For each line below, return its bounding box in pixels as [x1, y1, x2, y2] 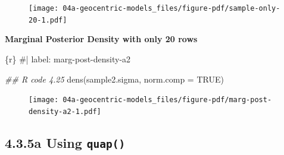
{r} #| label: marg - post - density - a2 [5, 52, 131, 65]
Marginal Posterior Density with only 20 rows [5, 33, 198, 45]
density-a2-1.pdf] [29, 107, 101, 116]
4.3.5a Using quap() [5, 133, 126, 151]
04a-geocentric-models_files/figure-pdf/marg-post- [63, 96, 272, 105]
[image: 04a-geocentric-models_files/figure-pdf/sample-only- [29, 4, 280, 12]
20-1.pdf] [29, 15, 67, 24]
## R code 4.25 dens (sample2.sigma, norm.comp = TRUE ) [5, 72, 224, 85]
